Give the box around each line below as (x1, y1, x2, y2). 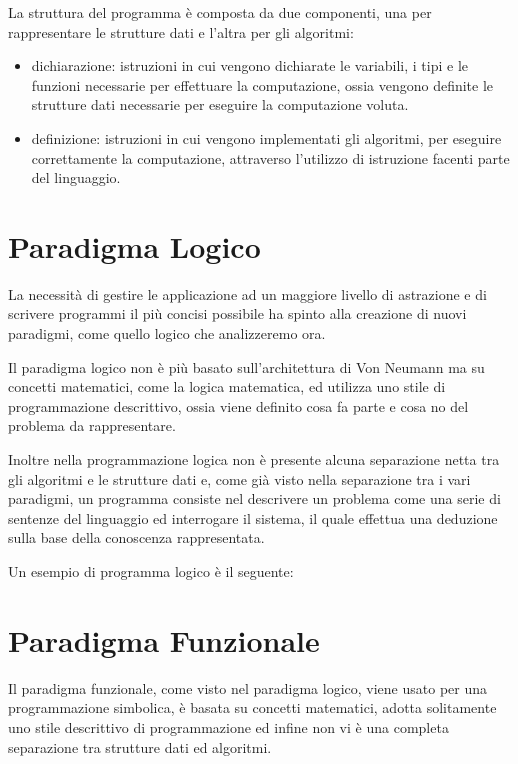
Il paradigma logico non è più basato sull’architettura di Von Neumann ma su (8, 356, 485, 377)
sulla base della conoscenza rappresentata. (8, 527, 265, 548)
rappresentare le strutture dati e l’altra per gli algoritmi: (8, 21, 354, 42)
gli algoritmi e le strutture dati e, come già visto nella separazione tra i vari (8, 468, 471, 489)
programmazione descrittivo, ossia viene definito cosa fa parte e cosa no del (8, 395, 469, 416)
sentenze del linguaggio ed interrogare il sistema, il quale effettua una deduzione (8, 507, 498, 528)
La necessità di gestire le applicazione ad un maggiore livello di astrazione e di (8, 283, 487, 304)
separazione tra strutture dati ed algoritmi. (8, 736, 272, 757)
